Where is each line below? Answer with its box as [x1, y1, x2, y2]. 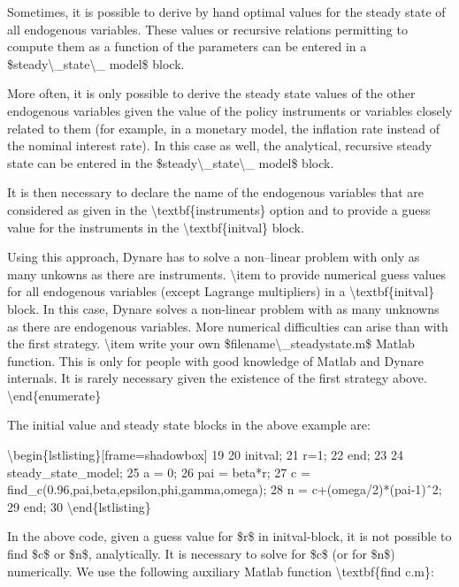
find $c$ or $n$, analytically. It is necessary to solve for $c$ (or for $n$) [7, 545, 395, 563]
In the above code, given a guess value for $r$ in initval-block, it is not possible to [7, 527, 452, 545]
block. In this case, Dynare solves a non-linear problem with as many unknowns [7, 299, 440, 317]
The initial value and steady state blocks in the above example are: [7, 415, 371, 434]
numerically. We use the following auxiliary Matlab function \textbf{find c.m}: [7, 561, 434, 580]
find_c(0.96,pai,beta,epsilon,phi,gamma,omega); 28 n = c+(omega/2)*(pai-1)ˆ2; [7, 480, 442, 499]
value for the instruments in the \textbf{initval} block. [7, 217, 304, 236]
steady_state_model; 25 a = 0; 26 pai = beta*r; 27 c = [7, 462, 310, 481]
